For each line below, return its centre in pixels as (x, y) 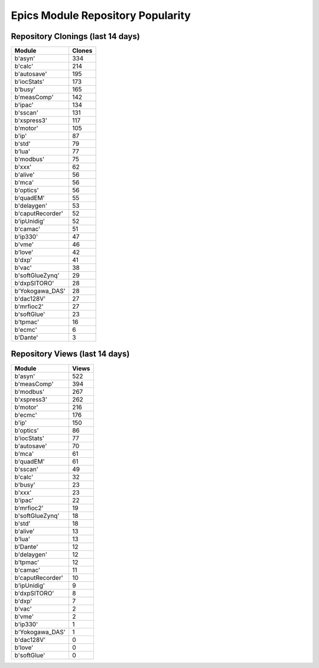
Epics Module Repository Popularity (101, 15)
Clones (82, 51)
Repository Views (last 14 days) (70, 354)
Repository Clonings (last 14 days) (75, 36)
